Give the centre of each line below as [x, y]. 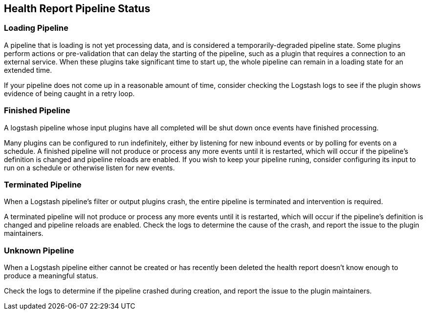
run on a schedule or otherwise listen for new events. [89, 167]
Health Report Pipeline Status [77, 9]
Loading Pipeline [36, 28]
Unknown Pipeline [39, 250]
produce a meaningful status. [51, 276]
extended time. [28, 70]
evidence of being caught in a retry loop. [69, 93]
